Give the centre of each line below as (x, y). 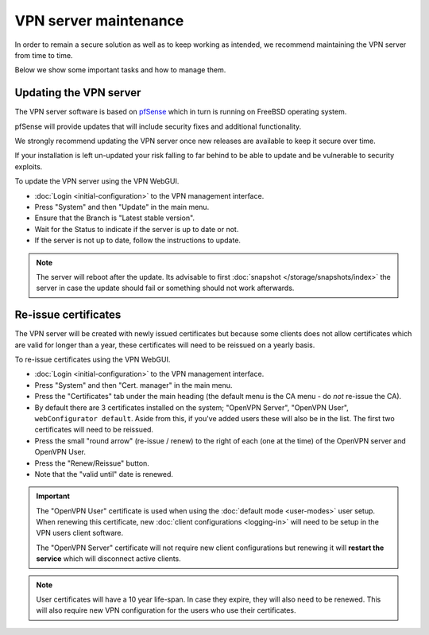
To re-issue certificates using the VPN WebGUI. (93, 359)
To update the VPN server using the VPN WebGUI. (97, 181)
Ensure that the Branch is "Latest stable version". (114, 218)
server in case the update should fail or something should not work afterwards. (165, 288)
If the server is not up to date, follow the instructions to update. (138, 240)
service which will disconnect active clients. (109, 559)
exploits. (29, 166)
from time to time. (44, 55)
